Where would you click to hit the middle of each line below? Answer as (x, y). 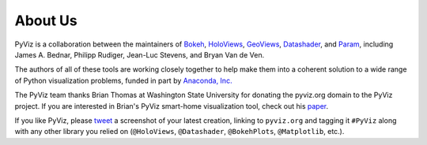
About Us (46, 20)
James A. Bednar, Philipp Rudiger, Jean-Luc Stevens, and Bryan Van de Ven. (140, 54)
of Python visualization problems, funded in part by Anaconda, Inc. (123, 80)
